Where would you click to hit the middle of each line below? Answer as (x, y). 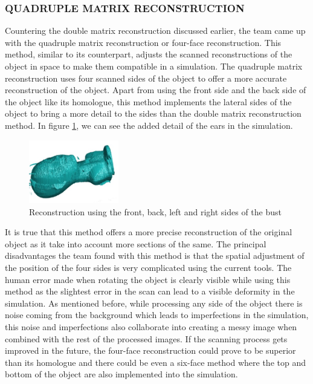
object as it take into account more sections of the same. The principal (136, 243)
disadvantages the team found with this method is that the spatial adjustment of (155, 255)
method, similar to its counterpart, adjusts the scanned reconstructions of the (149, 54)
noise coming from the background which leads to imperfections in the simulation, (157, 315)
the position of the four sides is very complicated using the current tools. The (148, 267)
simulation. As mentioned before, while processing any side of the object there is (154, 303)
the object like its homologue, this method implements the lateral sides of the (148, 101)
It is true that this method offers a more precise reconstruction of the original (149, 232)
